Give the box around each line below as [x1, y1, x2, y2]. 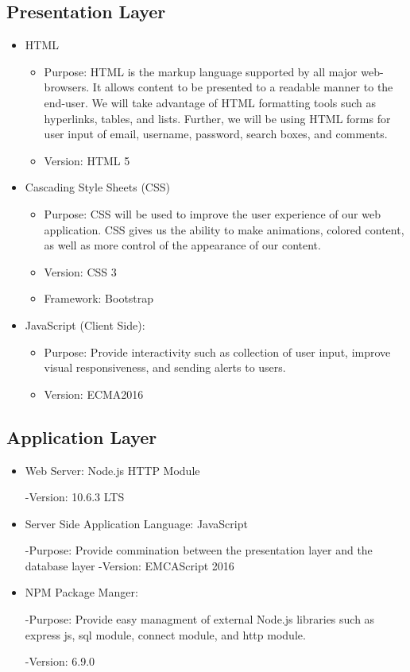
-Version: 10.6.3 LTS [25, 489, 125, 505]
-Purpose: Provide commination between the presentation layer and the [25, 542, 373, 558]
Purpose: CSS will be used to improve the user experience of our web [44, 205, 381, 222]
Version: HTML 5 [44, 152, 130, 168]
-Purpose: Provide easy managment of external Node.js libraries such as [25, 611, 375, 628]
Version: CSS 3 [44, 263, 117, 280]
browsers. [44, 79, 90, 95]
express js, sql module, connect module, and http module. [25, 626, 306, 643]
